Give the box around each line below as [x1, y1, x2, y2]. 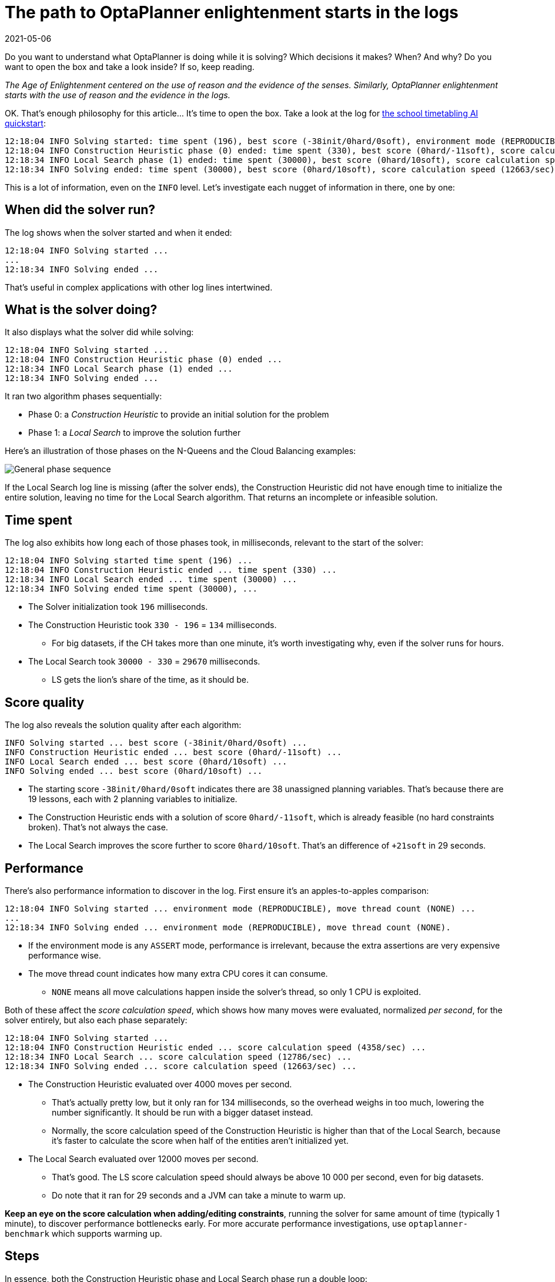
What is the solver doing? [5, 302, 158, 318]
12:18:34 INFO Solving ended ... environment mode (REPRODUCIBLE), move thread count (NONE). [5, 922, 451, 932]
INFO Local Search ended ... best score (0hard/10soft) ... [5, 757, 287, 767]
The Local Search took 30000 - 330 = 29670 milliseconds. [28, 656, 260, 667]
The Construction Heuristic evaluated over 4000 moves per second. [28, 1079, 292, 1089]
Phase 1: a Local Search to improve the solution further [28, 428, 241, 438]
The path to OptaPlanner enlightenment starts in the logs [5, 2, 459, 22]
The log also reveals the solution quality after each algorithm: [5, 720, 242, 730]
